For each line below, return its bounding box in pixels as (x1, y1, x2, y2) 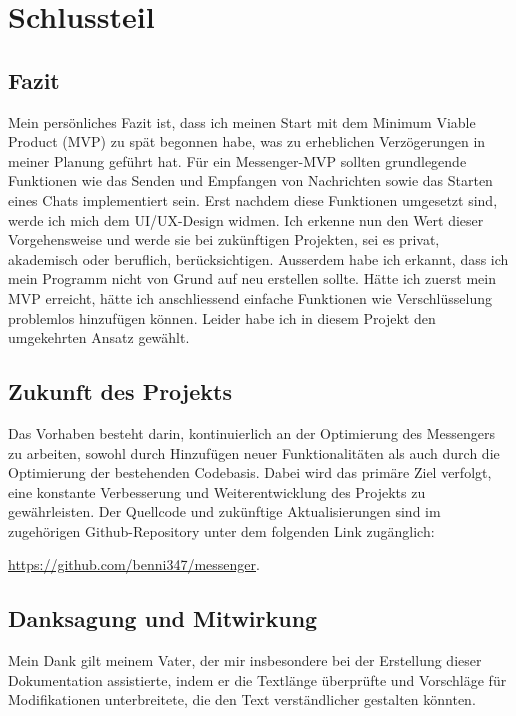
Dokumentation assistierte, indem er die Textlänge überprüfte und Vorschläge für (8, 669, 507, 690)
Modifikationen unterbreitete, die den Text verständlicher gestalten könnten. (8, 689, 476, 710)
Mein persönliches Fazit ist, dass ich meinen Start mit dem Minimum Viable (8, 111, 476, 132)
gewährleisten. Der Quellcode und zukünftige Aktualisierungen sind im (8, 501, 441, 522)
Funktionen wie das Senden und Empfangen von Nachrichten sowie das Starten (8, 170, 493, 191)
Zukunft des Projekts (8, 376, 232, 407)
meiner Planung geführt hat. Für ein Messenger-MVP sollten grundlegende (8, 150, 467, 171)
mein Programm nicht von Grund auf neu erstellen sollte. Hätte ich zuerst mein (8, 268, 496, 289)
